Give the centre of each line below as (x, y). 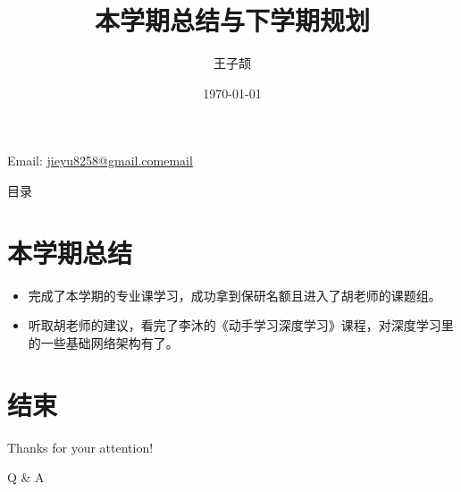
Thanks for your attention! (80, 447)
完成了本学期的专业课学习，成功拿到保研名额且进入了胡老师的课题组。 (235, 295)
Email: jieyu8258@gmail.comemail (100, 161)
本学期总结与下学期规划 (232, 20)
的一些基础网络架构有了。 (103, 342)
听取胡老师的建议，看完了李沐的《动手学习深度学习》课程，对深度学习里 (241, 325)
